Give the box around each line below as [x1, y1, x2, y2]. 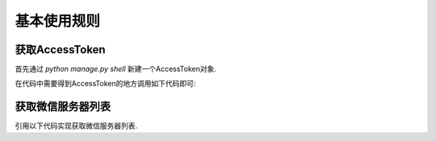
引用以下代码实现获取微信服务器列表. [15, 121, 138, 131]
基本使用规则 [15, 12, 101, 30]
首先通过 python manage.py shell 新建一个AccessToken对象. [15, 64, 217, 74]
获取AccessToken [15, 43, 106, 56]
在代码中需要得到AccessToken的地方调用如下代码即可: [15, 79, 196, 89]
